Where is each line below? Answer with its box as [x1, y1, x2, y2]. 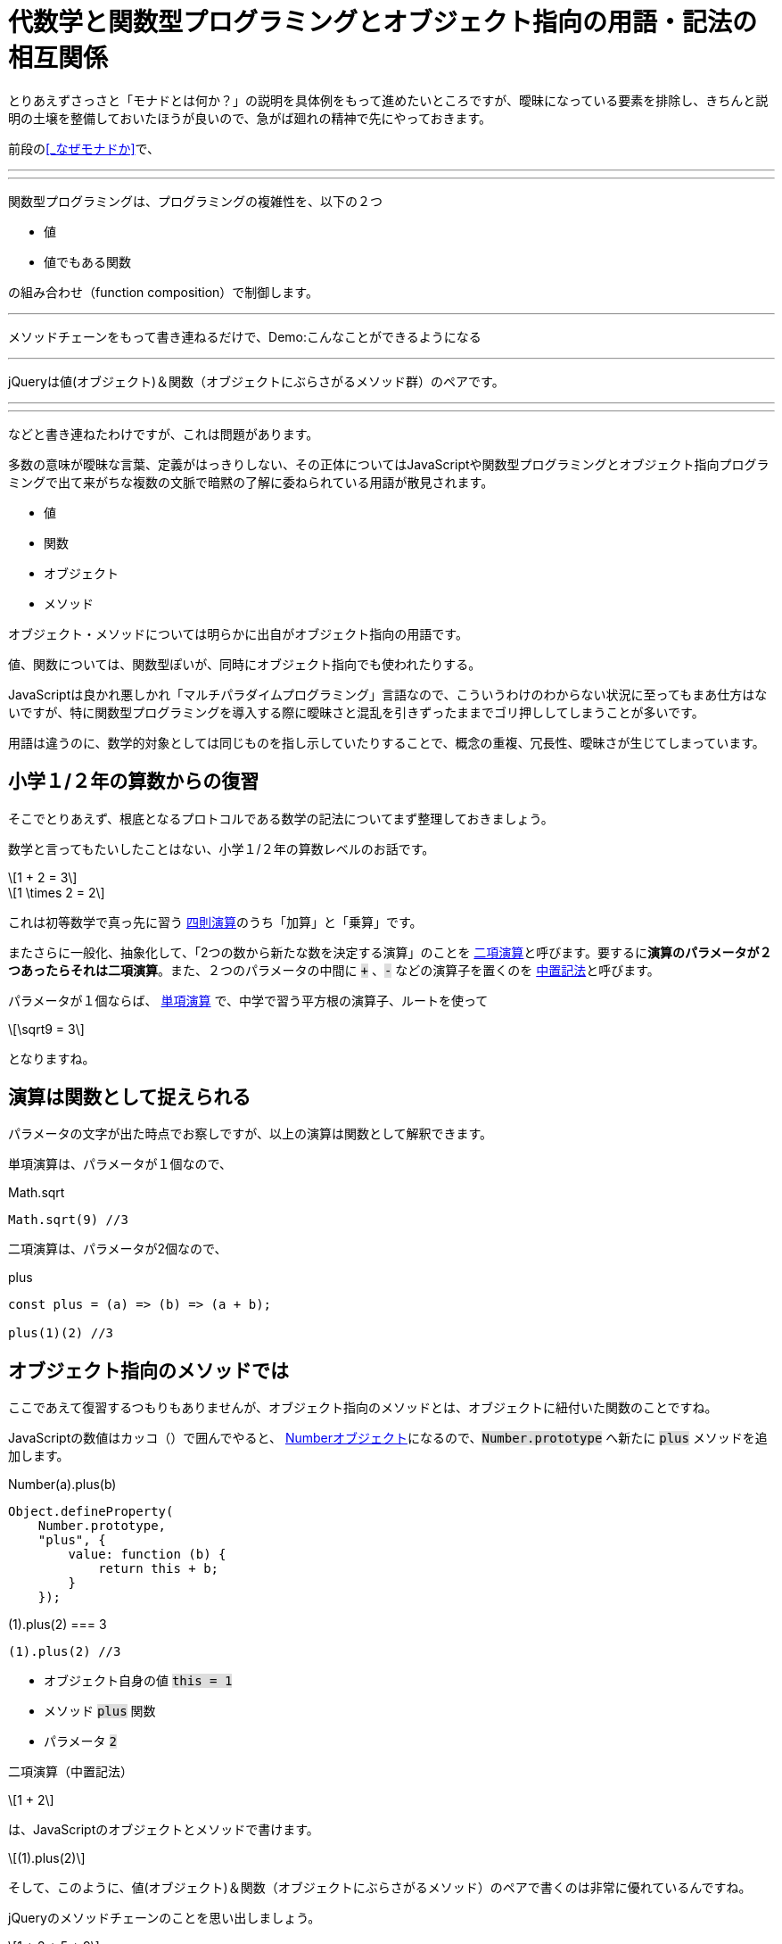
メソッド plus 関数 [44, 1703, 156, 1719]
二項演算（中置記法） [8, 1764, 133, 1780]
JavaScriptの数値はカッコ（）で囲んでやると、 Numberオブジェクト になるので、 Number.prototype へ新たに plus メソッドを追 [8, 1430, 768, 1446]
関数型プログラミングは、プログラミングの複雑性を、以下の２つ [8, 193, 383, 209]
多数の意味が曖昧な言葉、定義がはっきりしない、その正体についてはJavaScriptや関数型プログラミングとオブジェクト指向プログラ [8, 456, 770, 472]
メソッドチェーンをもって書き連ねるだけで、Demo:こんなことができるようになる [8, 328, 482, 344]
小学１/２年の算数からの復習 [8, 770, 259, 793]
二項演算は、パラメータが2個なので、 [8, 1241, 227, 1257]
